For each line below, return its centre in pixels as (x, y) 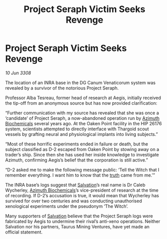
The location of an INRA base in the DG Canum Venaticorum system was (80, 83)
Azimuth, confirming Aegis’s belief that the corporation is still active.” (77, 160)
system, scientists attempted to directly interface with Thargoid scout (77, 129)
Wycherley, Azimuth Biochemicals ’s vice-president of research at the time (82, 190)
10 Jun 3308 (18, 73)
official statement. (24, 232)
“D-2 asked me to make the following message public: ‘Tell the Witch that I (82, 170)
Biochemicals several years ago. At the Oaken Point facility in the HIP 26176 (83, 123)
